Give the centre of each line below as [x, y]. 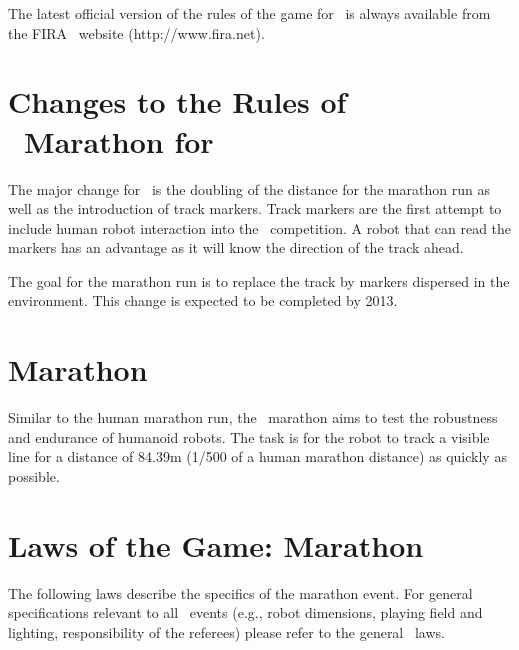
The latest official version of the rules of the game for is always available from [249, 13]
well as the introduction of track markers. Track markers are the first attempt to [255, 208]
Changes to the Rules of [177, 101]
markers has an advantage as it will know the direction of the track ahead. [236, 247]
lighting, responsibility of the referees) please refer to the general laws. [226, 631]
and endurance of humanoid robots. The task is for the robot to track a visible [249, 436]
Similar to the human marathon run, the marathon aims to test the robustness [253, 417]
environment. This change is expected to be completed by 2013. [203, 300]
